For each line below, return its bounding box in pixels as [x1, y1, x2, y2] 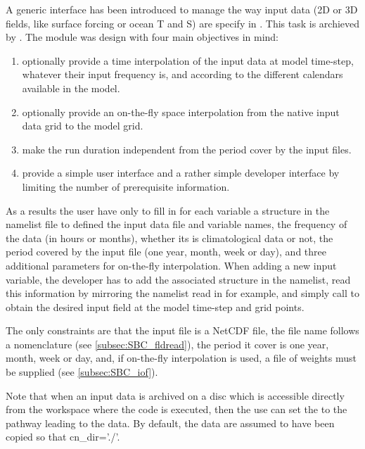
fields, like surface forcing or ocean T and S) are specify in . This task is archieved [6, 15, 360, 30]
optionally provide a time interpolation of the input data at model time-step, [22, 53, 354, 68]
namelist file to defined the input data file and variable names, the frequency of [6, 217, 347, 232]
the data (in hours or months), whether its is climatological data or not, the [6, 230, 333, 245]
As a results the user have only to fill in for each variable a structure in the [6, 203, 330, 217]
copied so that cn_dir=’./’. [6, 429, 120, 444]
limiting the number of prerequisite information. [22, 179, 230, 194]
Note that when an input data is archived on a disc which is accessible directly [6, 388, 345, 403]
